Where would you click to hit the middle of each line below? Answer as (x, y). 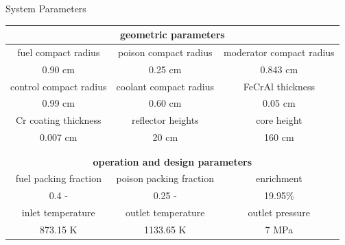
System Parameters (46, 8)
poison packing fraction (165, 178)
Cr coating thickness (58, 120)
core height (279, 120)
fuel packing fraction (58, 178)
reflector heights (165, 120)
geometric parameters (172, 35)
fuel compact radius (59, 52)
